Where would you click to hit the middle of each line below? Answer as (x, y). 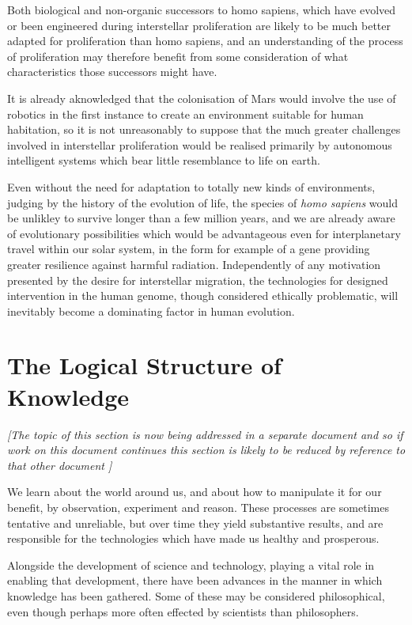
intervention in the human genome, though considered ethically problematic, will (203, 295)
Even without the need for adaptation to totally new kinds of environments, (191, 186)
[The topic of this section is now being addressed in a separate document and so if (205, 434)
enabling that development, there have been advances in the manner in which (195, 580)
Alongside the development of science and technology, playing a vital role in (191, 564)
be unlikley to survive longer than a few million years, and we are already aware (201, 218)
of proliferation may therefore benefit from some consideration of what (178, 56)
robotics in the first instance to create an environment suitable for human (185, 114)
